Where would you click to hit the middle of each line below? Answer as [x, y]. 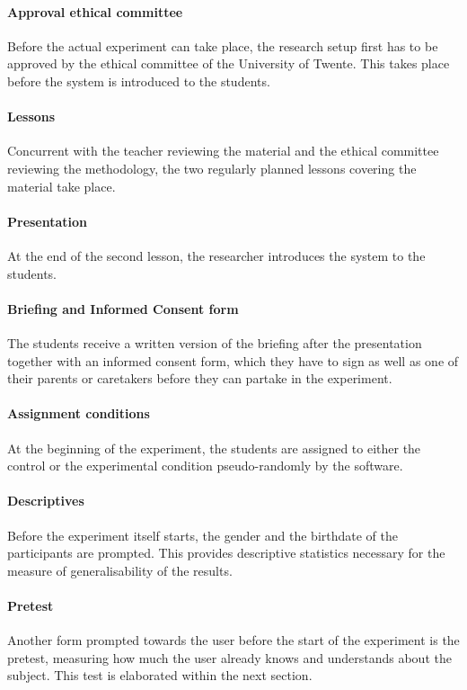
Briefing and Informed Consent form [123, 308]
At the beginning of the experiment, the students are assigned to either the [214, 448]
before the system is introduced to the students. [139, 81]
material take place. [62, 186]
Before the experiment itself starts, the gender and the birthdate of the [203, 535]
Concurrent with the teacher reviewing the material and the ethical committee [223, 151]
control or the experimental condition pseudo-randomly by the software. [205, 466]
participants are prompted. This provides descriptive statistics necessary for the [226, 553]
